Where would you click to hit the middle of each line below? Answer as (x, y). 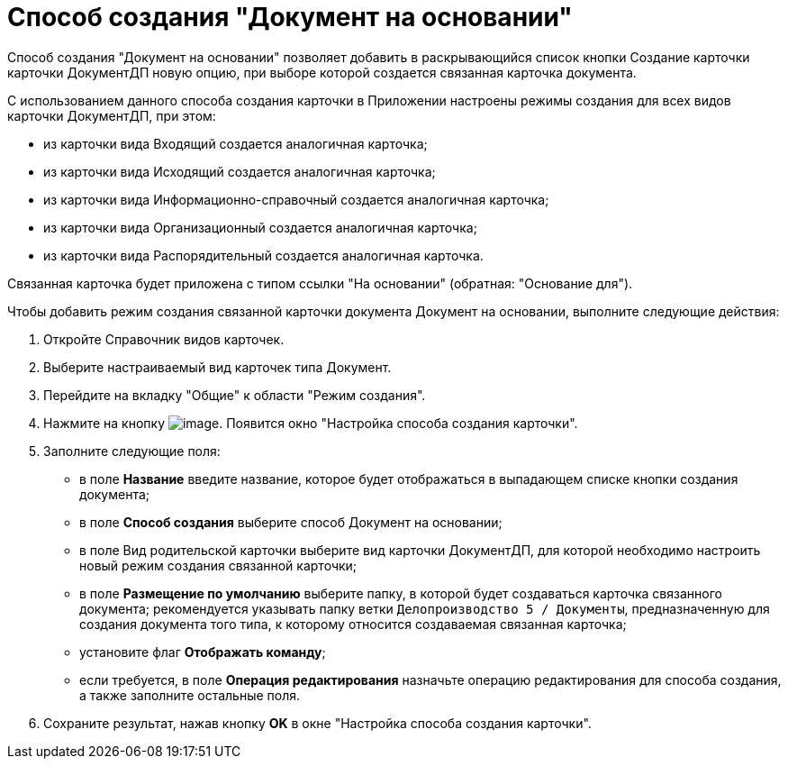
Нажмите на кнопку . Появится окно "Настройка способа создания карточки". (311, 423)
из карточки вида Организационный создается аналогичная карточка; (260, 227)
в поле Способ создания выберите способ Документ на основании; (291, 522)
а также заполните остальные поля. (190, 695)
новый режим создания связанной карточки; (218, 565)
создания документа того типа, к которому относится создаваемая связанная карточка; (353, 624)
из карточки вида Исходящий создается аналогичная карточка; (240, 171)
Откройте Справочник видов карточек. (164, 339)
